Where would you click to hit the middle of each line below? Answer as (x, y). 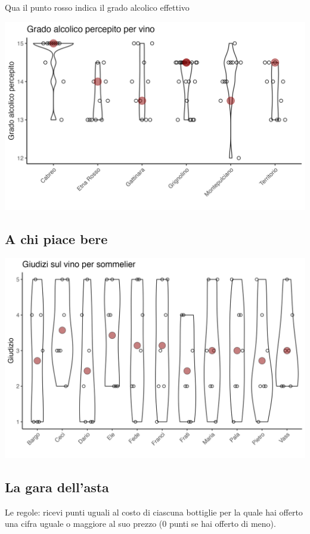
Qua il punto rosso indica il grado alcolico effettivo (97, 7)
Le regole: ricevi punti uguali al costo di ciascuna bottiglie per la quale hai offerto (154, 512)
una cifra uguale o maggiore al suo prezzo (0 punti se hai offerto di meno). (140, 524)
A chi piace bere (56, 238)
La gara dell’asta (57, 487)
